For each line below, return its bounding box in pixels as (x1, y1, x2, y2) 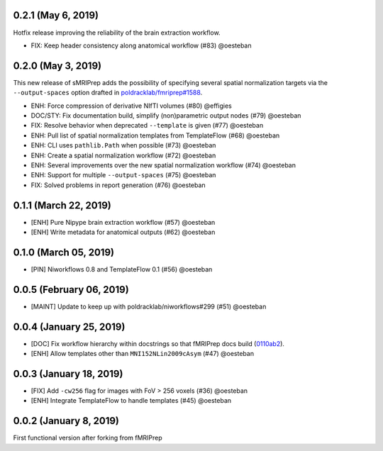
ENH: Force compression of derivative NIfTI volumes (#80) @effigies (30, 101, 232, 110)
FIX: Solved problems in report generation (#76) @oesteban (30, 181, 206, 189)
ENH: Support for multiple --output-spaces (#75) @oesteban (30, 171, 216, 179)
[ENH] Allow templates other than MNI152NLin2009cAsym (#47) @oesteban (30, 350, 255, 358)
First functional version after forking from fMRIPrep (13, 433, 162, 442)
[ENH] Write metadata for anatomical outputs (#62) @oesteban (30, 228, 216, 237)
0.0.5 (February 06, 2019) (13, 284, 129, 296)
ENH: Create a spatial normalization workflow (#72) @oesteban (30, 151, 216, 160)
